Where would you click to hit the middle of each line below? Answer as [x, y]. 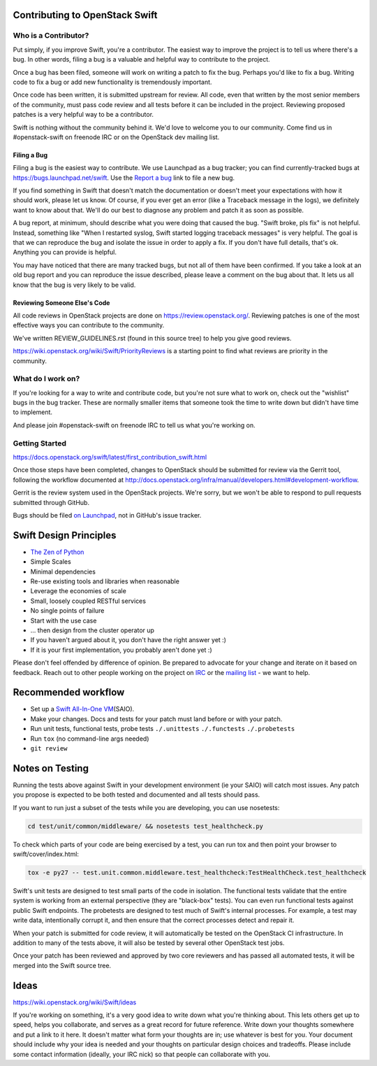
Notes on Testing [51, 768]
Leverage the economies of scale [79, 591]
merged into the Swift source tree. [62, 965]
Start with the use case [64, 620]
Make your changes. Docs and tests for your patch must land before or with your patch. [156, 719]
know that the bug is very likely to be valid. [74, 285]
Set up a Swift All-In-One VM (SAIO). [82, 709]
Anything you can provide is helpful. [65, 253]
